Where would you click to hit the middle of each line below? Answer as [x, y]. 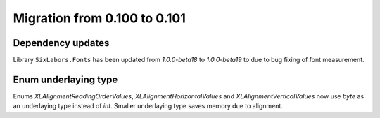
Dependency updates [61, 43]
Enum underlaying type [65, 79]
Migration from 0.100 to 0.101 [99, 18]
